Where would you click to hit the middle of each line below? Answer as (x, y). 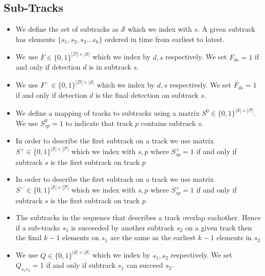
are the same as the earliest (153, 237)
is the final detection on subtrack (147, 95)
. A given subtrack (226, 29)
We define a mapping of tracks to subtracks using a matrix (107, 113)
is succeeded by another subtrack (123, 227)
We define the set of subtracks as (67, 29)
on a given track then (219, 227)
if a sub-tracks (38, 227)
